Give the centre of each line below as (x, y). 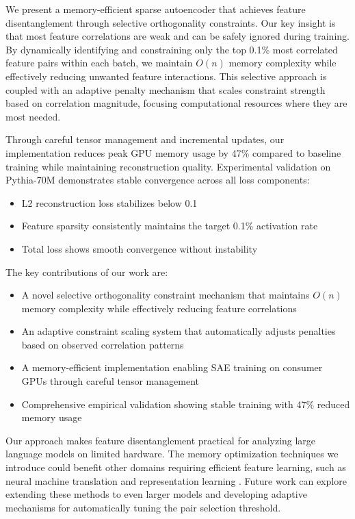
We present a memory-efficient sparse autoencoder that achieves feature (156, 9)
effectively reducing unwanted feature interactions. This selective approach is (166, 76)
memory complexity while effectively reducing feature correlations (159, 308)
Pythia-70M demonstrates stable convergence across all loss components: (158, 180)
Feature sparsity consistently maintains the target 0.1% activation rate (170, 226)
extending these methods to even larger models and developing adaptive (156, 494)
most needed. (33, 116)
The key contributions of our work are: (87, 271)
